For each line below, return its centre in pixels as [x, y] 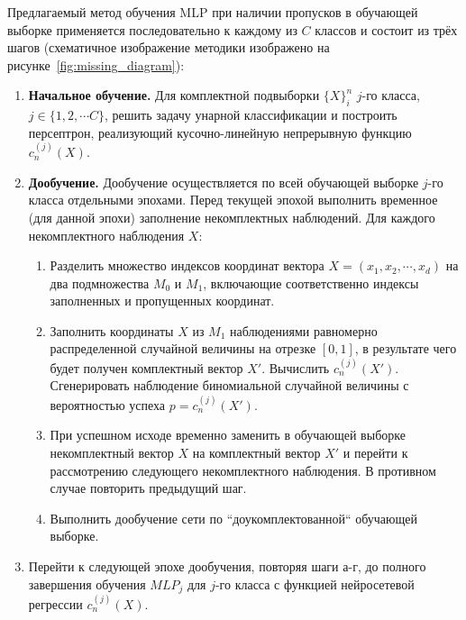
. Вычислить [296, 367]
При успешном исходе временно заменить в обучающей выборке [228, 435]
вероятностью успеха [108, 404]
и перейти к [375, 453]
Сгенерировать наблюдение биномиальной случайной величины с [229, 385]
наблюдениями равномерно [304, 330]
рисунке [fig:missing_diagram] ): [96, 64]
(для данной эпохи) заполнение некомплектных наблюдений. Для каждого [232, 217]
